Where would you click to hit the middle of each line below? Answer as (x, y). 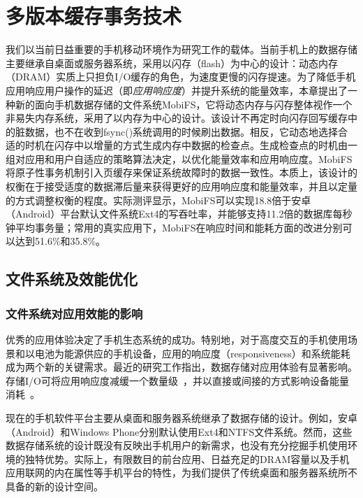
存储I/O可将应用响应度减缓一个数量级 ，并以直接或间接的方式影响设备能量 (177, 380)
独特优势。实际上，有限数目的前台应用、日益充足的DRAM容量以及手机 (187, 458)
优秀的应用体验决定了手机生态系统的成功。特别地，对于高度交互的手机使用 (177, 340)
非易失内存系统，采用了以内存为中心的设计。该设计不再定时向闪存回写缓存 (177, 118)
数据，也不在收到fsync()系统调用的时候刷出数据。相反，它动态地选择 (181, 131)
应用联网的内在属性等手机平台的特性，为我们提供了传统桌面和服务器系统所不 (181, 472)
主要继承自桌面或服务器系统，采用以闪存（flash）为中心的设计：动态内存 (172, 63)
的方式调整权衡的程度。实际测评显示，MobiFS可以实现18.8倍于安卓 (158, 200)
